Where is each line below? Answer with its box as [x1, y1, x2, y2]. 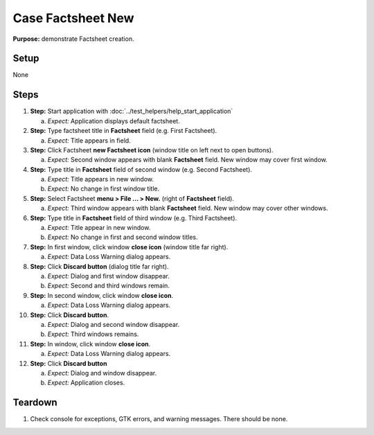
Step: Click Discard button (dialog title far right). [30, 262, 169, 270]
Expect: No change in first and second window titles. [47, 233, 198, 242]
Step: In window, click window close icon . [30, 339, 151, 348]
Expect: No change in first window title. [47, 184, 159, 193]
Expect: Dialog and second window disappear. [47, 320, 180, 328]
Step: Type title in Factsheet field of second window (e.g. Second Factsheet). [30, 165, 253, 173]
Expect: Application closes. [47, 378, 125, 387]
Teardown [12, 397, 58, 409]
